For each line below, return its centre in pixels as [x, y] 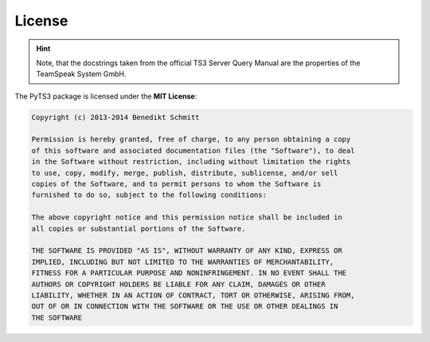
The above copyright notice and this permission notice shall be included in [187, 218]
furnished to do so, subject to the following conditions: [149, 195]
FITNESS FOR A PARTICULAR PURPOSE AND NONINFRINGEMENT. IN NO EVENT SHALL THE [189, 273]
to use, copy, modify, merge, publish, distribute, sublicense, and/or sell [185, 173]
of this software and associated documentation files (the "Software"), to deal [193, 150]
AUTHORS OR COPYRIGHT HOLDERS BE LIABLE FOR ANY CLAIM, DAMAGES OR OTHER [178, 284]
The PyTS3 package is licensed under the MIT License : [106, 96]
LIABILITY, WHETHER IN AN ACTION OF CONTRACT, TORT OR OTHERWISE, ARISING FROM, [193, 295]
